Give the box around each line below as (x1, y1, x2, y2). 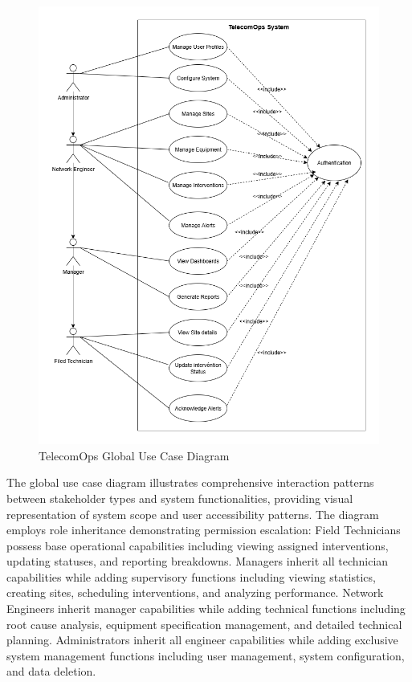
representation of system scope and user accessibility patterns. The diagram (6, 505, 379, 522)
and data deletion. (6, 663, 96, 680)
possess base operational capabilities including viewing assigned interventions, (6, 537, 389, 553)
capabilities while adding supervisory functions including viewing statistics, (6, 568, 376, 585)
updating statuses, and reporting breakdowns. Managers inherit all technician (6, 553, 389, 570)
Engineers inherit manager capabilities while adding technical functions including (6, 600, 406, 617)
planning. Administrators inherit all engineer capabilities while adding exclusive (6, 631, 398, 648)
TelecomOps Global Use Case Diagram (39, 447, 230, 464)
